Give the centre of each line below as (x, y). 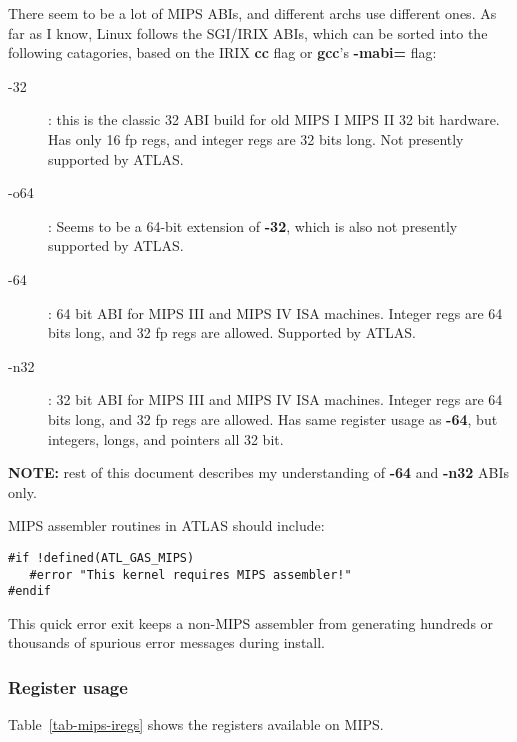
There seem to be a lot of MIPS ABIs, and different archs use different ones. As (252, 13)
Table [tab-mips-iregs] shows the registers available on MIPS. (196, 724)
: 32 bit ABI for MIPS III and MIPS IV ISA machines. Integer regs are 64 (275, 399)
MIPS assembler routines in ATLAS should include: (166, 525)
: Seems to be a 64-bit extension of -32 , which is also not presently (253, 225)
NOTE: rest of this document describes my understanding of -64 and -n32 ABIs (259, 472)
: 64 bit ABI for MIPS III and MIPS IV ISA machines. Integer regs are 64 (275, 312)
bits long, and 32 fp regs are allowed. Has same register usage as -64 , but (273, 418)
